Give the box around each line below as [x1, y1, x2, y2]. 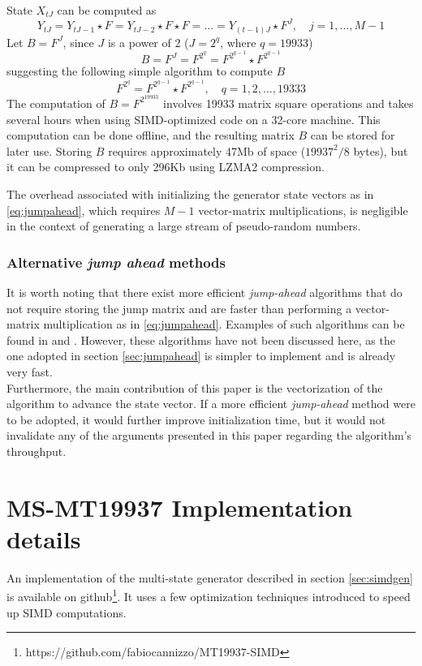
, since [62, 33, 94, 50]
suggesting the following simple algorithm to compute [6, 62, 273, 79]
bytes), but [353, 142, 408, 159]
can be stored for [310, 127, 395, 144]
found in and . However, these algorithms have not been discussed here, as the [6, 331, 395, 348]
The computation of [6, 94, 105, 111]
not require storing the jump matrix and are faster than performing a [6, 299, 352, 316]
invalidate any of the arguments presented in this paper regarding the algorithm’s [6, 427, 412, 444]
